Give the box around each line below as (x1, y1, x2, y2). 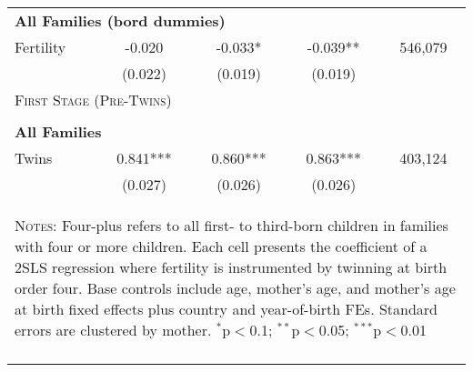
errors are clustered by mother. (15, 319, 212, 340)
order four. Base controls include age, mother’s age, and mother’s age (15, 277, 456, 298)
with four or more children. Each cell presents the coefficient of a (15, 236, 428, 256)
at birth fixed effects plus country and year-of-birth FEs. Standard (15, 298, 438, 319)
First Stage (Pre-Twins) (15, 89, 172, 110)
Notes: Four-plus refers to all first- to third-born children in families (15, 215, 448, 236)
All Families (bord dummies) (15, 10, 226, 31)
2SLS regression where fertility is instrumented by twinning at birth (15, 256, 448, 277)
